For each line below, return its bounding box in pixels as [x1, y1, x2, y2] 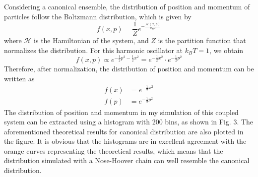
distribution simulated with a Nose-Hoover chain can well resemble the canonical [4, 155, 250, 166]
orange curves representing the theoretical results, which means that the [4, 145, 223, 156]
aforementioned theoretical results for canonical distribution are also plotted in [4, 126, 244, 136]
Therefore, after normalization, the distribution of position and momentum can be [4, 63, 254, 74]
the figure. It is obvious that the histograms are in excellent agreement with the [4, 136, 247, 146]
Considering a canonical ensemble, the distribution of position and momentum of [4, 1, 250, 11]
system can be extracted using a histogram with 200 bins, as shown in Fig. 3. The [4, 117, 254, 127]
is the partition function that [158, 35, 246, 46]
